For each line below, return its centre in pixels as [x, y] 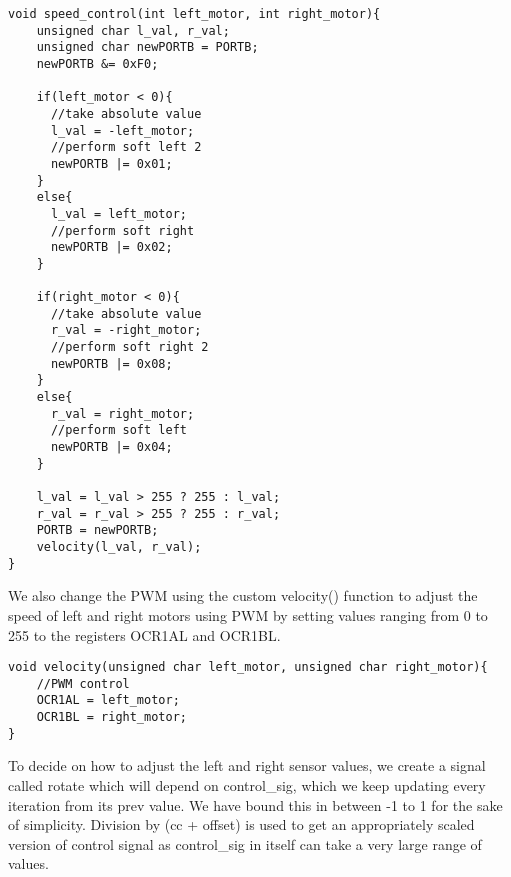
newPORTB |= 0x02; [111, 247]
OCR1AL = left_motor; [108, 700]
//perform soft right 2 [129, 347]
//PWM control [83, 683]
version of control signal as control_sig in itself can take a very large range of [245, 843]
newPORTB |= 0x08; [111, 363]
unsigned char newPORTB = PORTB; [147, 47]
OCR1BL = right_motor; [111, 717]
